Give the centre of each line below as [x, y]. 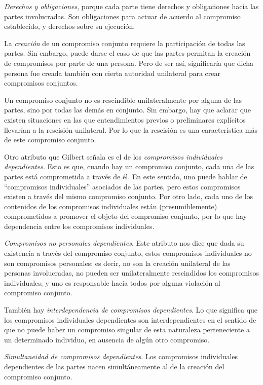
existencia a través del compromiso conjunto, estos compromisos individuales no [128, 253]
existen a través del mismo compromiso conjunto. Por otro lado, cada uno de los [129, 196]
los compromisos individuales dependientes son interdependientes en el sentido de [130, 319]
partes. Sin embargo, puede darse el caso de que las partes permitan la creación [127, 53]
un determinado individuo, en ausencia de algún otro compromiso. [107, 339]
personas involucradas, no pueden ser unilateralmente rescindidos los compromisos [131, 273]
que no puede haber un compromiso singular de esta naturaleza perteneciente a [127, 330]
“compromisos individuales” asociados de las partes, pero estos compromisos [122, 186]
